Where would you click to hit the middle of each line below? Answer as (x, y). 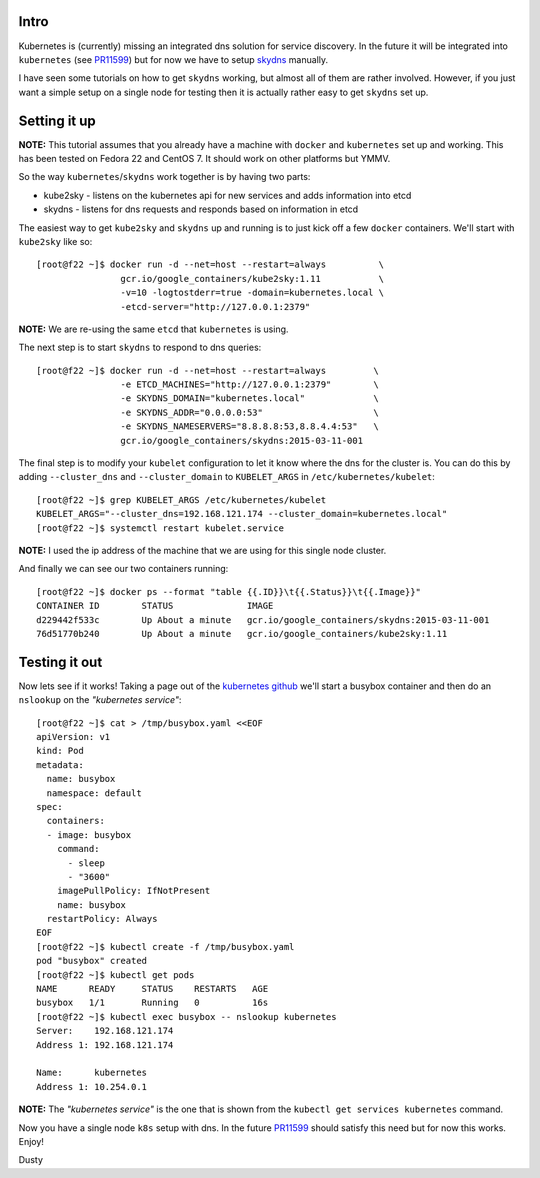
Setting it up (57, 120)
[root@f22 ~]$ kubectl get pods (115, 974)
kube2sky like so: (55, 241)
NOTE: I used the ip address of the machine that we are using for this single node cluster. (202, 550)
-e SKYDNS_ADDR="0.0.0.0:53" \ (249, 412)
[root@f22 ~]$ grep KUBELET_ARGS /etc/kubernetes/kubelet (181, 499)
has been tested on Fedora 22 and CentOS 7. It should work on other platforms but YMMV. (204, 158)
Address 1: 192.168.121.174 (105, 1044)
